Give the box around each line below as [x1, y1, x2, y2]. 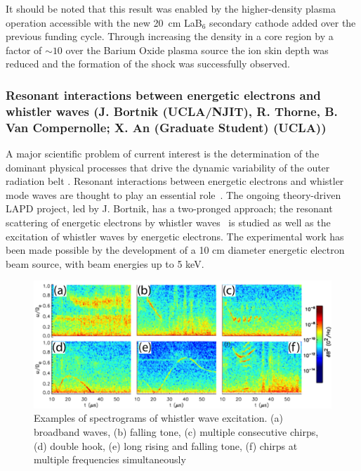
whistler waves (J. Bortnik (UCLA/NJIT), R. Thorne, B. [6, 102, 338, 120]
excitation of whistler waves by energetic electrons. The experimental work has [6, 228, 344, 243]
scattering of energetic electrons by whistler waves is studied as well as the [6, 215, 331, 229]
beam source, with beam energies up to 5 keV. [6, 256, 204, 271]
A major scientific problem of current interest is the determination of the [6, 146, 320, 161]
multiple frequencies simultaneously [34, 452, 186, 467]
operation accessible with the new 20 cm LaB [6, 15, 202, 30]
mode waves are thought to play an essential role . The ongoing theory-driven [6, 187, 341, 202]
